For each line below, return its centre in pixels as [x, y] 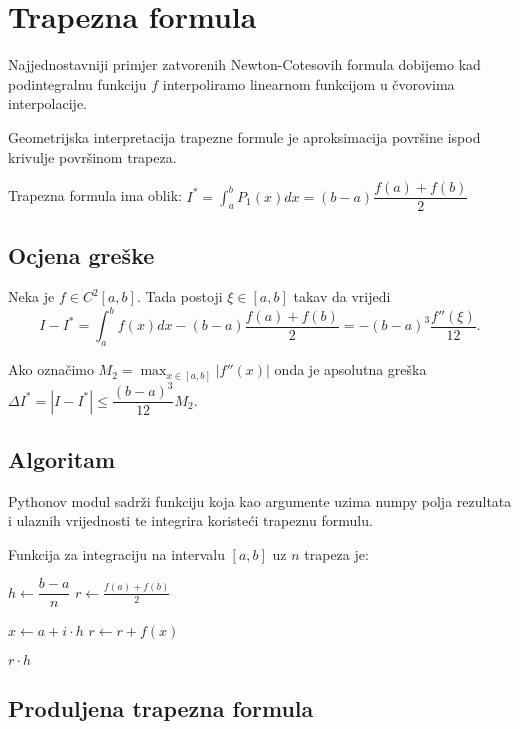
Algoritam [61, 458]
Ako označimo [51, 369]
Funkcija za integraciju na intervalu [116, 553]
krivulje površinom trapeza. [92, 156]
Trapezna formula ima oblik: [95, 195]
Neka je [31, 296]
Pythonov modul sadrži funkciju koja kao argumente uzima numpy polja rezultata [260, 500]
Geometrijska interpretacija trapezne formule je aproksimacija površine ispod [244, 136]
